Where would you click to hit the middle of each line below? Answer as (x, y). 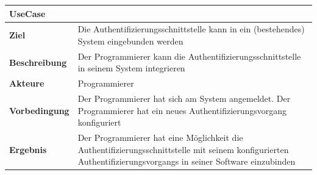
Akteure (27, 83)
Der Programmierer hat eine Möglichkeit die (160, 137)
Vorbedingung (39, 110)
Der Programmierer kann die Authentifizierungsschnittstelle (189, 56)
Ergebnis (28, 149)
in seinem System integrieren (131, 68)
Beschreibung (38, 62)
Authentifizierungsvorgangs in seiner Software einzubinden (187, 161)
